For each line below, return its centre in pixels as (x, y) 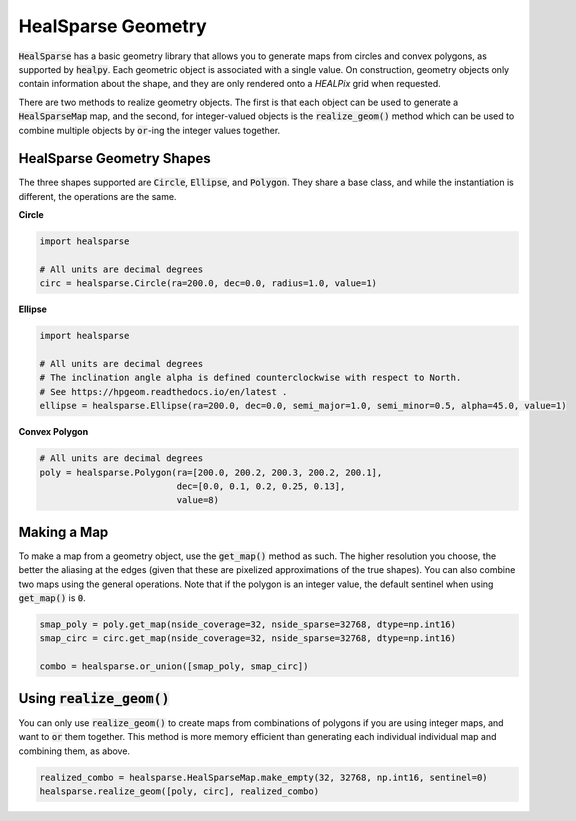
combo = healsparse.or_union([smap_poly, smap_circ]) (174, 666)
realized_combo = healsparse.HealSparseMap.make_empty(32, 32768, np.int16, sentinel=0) (264, 777)
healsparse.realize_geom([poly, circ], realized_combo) (179, 791)
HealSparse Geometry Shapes (115, 158)
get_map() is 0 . (52, 598)
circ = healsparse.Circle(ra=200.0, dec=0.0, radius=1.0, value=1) (208, 283)
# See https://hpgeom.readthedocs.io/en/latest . (163, 391)
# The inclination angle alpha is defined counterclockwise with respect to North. (250, 378)
